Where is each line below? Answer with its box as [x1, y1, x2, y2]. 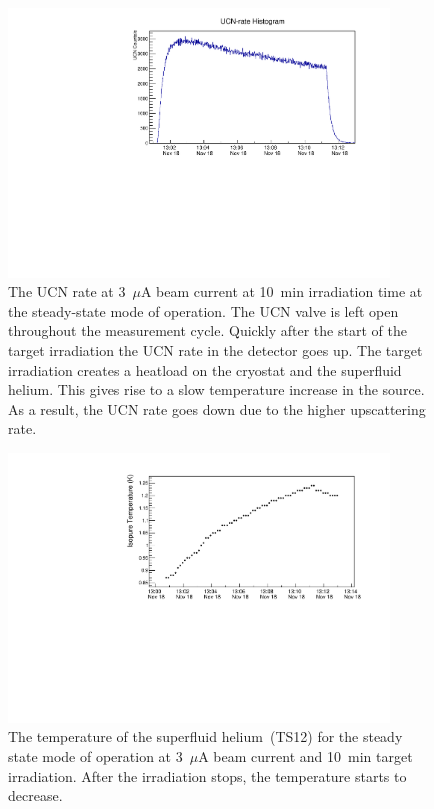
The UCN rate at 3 [8, 281, 126, 302]
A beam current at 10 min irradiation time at [140, 281, 423, 302]
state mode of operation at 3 [8, 745, 183, 766]
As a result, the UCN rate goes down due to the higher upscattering [8, 398, 426, 419]
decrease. [8, 785, 63, 806]
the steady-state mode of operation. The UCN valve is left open [8, 300, 399, 321]
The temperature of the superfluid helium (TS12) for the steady [8, 726, 403, 747]
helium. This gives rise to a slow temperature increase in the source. [8, 379, 425, 400]
